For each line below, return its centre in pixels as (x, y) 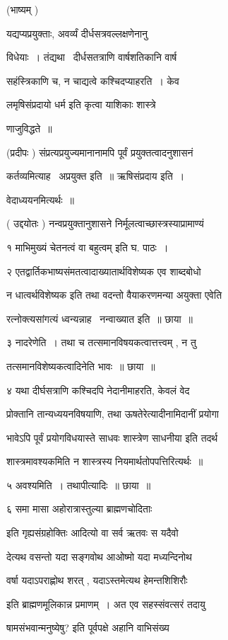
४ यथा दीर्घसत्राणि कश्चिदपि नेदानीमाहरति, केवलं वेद (98, 390)
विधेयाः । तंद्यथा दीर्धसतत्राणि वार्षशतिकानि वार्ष (92, 57)
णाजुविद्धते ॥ (29, 128)
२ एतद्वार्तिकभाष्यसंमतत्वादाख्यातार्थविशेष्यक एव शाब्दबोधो (104, 271)
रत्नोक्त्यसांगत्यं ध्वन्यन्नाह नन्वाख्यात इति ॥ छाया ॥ (100, 318)
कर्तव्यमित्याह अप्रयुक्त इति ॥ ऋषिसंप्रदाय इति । (96, 176)
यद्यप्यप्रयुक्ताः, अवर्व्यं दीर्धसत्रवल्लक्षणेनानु (77, 33)
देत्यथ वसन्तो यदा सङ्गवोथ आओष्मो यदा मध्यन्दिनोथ (99, 556)
